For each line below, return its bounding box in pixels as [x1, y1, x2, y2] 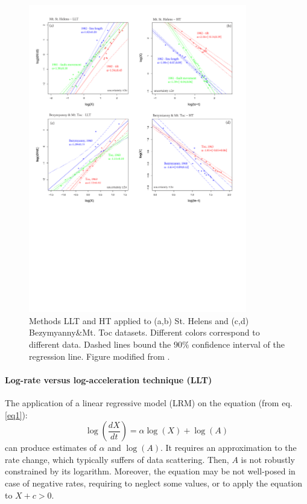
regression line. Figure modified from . [29, 349, 170, 362]
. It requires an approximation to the [160, 441, 297, 454]
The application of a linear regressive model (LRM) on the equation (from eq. [5, 396, 293, 409]
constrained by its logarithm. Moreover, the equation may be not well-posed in [5, 465, 296, 477]
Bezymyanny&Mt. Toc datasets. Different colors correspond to [29, 326, 260, 339]
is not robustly [241, 453, 295, 465]
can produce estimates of [5, 441, 97, 454]
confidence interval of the [192, 338, 285, 350]
